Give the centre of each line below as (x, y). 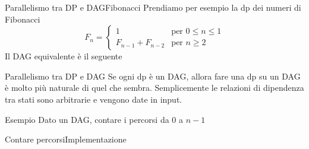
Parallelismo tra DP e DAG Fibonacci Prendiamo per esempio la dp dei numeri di (153, 7)
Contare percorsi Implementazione (66, 139)
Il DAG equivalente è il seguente (64, 56)
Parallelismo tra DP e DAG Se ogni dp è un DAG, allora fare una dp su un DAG (153, 76)
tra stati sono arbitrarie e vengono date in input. (94, 99)
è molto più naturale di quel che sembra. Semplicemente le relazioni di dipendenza (154, 88)
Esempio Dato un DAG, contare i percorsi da (87, 119)
